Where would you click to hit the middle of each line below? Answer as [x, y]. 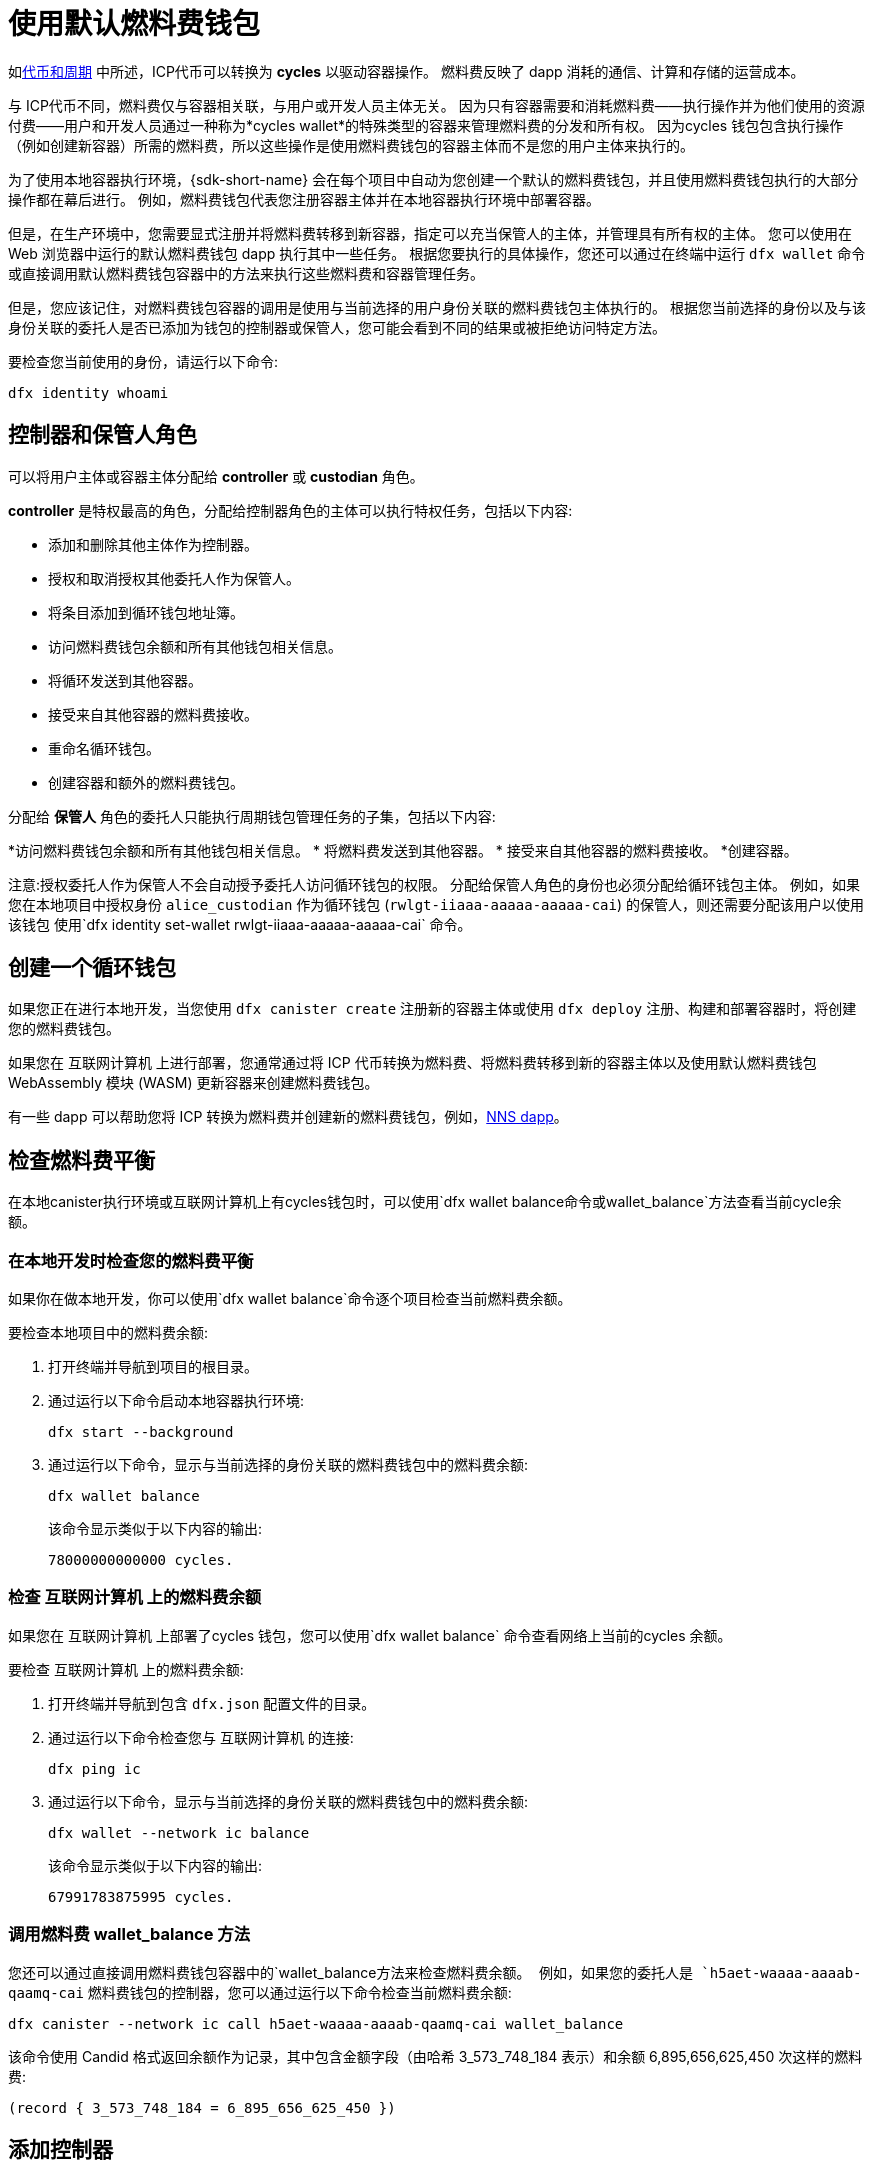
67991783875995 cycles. [141, 1896]
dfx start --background [141, 1432]
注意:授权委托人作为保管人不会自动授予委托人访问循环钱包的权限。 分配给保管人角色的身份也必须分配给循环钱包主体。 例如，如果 [434, 884]
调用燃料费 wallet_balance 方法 [129, 1934]
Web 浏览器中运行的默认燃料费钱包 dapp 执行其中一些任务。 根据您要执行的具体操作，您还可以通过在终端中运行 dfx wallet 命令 [437, 253]
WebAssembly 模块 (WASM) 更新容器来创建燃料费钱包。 [193, 1083]
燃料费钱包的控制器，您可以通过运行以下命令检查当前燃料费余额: [299, 1992]
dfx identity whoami [88, 392]
